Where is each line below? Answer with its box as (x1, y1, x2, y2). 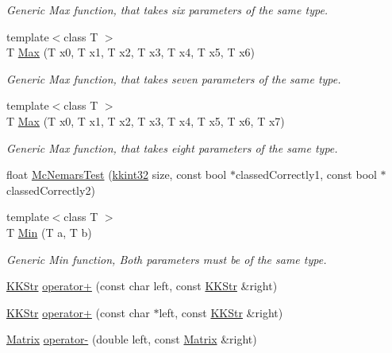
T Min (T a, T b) (6, 223, 92, 240)
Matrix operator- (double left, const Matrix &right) (6, 331, 257, 347)
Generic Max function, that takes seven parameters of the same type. (6, 70, 341, 87)
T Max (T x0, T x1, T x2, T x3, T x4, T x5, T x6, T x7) (6, 112, 285, 129)
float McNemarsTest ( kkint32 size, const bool (6, 166, 227, 183)
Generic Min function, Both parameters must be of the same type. (6, 250, 327, 267)
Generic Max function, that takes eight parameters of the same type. (6, 139, 338, 156)
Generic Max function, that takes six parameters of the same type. (6, 2, 329, 17)
